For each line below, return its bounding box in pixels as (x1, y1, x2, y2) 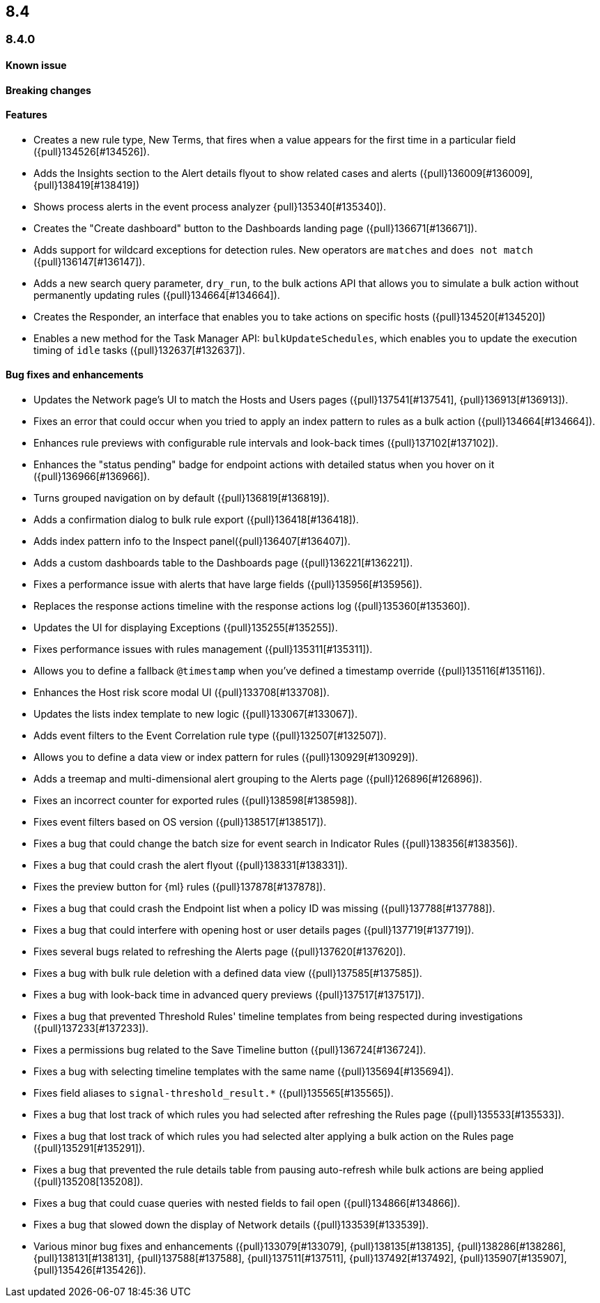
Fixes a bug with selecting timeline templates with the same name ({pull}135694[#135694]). (33, 1065, 454, 1078)
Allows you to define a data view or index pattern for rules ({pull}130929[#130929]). (33, 751, 418, 764)
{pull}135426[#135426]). (33, 1264, 146, 1277)
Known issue (6, 59, 67, 72)
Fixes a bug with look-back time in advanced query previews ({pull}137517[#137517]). (33, 989, 424, 1001)
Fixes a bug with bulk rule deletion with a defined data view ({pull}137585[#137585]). (33, 967, 422, 980)
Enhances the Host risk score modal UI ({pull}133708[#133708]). (33, 686, 330, 699)
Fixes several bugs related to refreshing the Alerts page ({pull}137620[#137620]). (33, 946, 406, 958)
